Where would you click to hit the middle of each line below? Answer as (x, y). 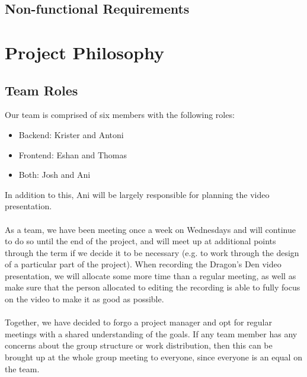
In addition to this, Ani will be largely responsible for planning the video (137, 194)
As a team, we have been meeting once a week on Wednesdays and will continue (150, 229)
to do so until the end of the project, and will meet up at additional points (140, 241)
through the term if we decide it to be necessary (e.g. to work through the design (152, 252)
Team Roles (41, 90)
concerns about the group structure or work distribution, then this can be (139, 345)
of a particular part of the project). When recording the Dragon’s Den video (143, 264)
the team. (22, 368)
